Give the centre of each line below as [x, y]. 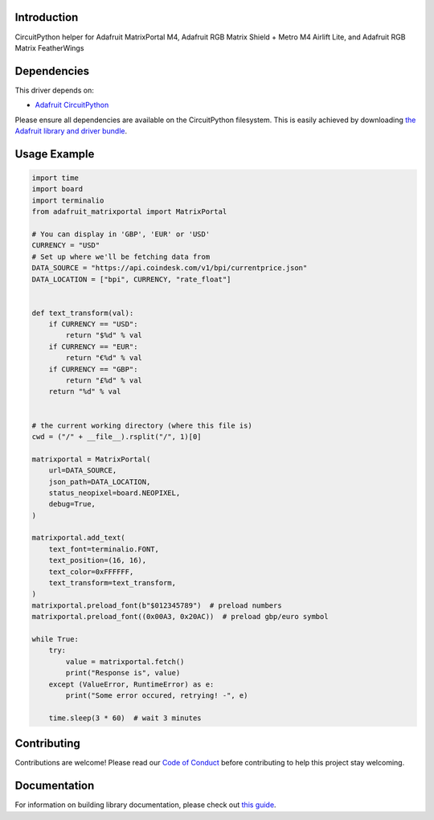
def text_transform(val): [83, 313]
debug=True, [72, 504]
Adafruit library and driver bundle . [71, 131]
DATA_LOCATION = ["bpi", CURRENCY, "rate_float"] [131, 279]
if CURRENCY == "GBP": [93, 369]
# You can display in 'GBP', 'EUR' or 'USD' [121, 234]
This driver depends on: [54, 90]
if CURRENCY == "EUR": [93, 346]
